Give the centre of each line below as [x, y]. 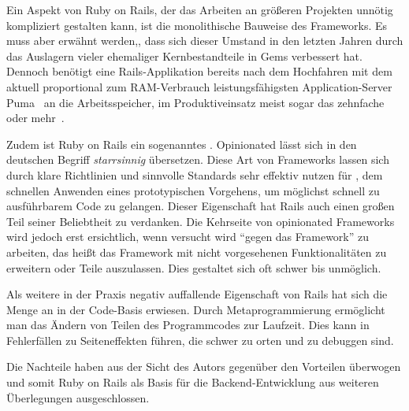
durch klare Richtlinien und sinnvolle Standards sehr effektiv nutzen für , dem [195, 174]
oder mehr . [35, 118]
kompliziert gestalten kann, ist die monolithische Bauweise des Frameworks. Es [197, 25]
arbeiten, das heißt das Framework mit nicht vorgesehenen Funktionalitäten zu [197, 252]
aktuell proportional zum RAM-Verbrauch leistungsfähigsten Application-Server [199, 86]
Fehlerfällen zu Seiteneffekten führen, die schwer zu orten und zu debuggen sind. [200, 340]
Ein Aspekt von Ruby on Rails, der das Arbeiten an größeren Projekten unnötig [200, 9]
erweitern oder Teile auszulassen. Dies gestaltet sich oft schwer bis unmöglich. [194, 267]
